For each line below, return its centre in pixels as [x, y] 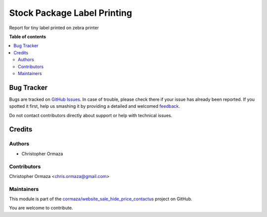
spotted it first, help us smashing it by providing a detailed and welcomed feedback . [95, 106]
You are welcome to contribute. [41, 208]
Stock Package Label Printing [71, 13]
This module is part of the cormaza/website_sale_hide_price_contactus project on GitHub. [101, 199]
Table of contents [28, 37]
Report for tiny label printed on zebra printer [54, 28]
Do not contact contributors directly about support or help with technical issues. [91, 115]
